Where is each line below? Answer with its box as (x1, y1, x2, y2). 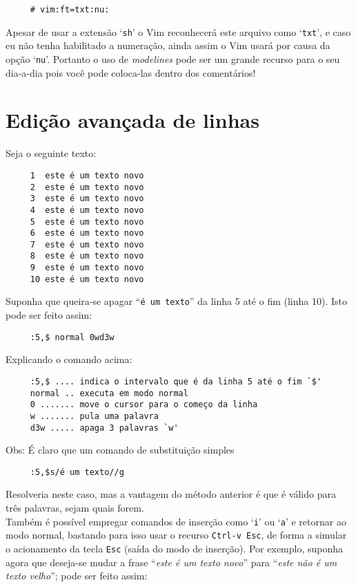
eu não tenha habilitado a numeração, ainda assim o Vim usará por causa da (6, 38, 330, 53)
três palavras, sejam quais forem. (6, 501, 144, 515)
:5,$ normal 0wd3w (30, 332, 115, 342)
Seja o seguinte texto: (6, 146, 97, 160)
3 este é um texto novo (30, 194, 144, 204)
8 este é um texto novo (30, 251, 144, 261)
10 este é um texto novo (30, 274, 144, 284)
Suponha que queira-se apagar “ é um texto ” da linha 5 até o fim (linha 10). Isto (6, 294, 347, 308)
